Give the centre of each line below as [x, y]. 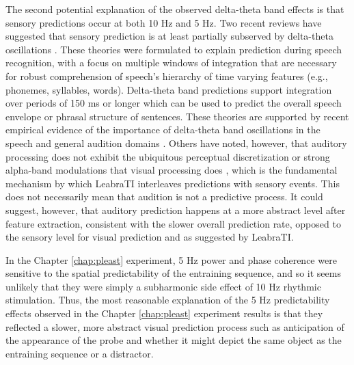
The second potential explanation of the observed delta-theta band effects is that [175, 9]
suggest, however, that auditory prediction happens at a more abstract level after [176, 209]
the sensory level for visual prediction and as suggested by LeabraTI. [150, 237]
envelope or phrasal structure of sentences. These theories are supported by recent [177, 116]
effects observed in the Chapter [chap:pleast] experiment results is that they [164, 313]
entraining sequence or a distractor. [80, 353]
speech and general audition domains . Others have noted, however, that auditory [176, 143]
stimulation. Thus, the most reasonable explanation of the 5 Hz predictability [168, 300]
